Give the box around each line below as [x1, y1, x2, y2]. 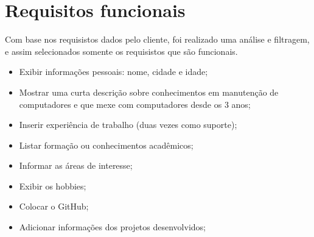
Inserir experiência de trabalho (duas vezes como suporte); [19, 118, 237, 131]
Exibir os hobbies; [19, 179, 86, 192]
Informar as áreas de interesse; [19, 159, 133, 172]
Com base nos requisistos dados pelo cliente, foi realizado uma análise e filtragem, [5, 33, 310, 46]
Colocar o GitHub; [19, 200, 89, 213]
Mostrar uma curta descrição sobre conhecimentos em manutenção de [19, 85, 279, 98]
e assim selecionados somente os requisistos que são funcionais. [5, 44, 238, 57]
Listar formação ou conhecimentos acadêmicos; [19, 138, 194, 151]
